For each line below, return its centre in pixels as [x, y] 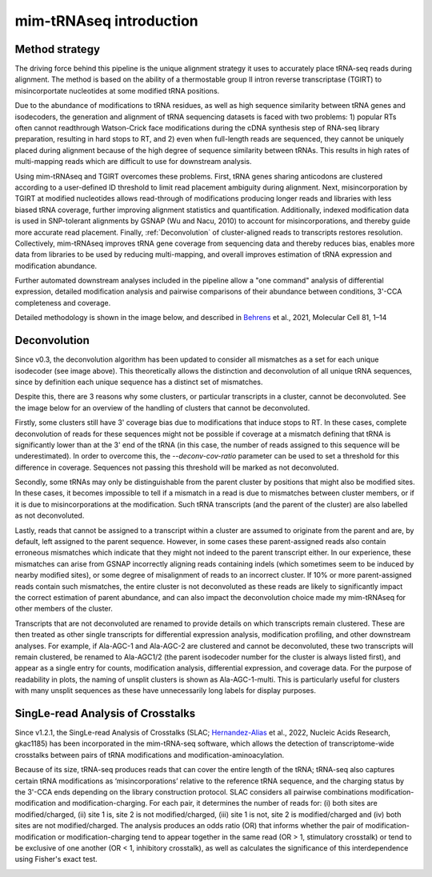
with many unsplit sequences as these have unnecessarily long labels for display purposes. [165, 691]
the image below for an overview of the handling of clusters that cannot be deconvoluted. [162, 407]
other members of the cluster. [64, 609]
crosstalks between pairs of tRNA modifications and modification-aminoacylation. [150, 755]
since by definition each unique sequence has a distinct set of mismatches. [139, 382]
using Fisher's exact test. [56, 859]
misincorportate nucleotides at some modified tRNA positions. [117, 90]
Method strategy [57, 49]
